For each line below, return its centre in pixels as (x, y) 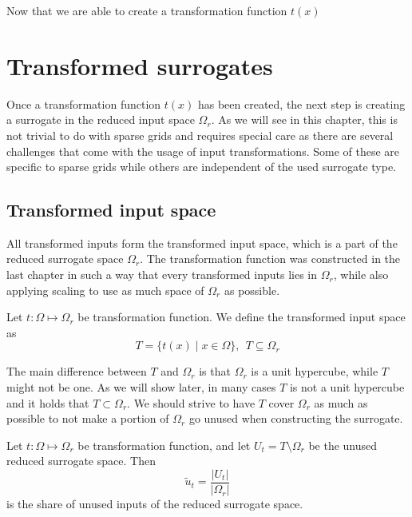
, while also (361, 274)
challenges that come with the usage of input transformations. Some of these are (203, 151)
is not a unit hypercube (347, 387)
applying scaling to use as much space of (105, 290)
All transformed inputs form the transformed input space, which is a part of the (202, 243)
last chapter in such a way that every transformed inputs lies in (162, 274)
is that (215, 371)
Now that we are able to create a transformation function (147, 10)
